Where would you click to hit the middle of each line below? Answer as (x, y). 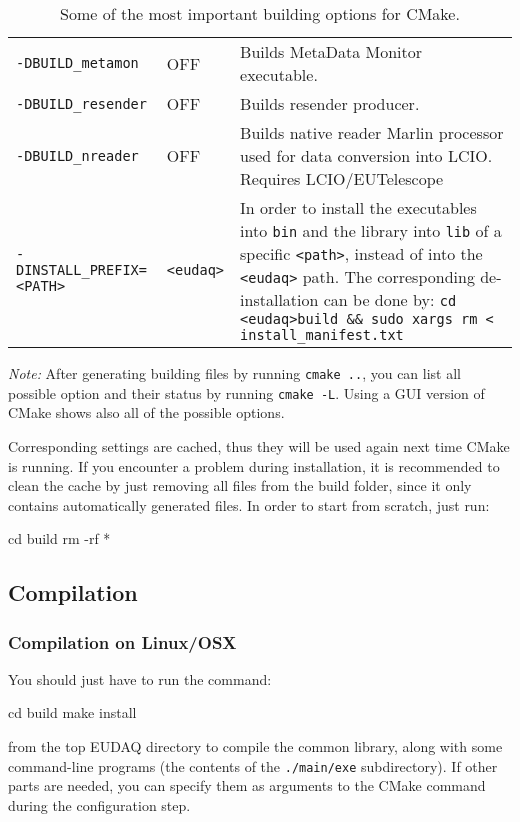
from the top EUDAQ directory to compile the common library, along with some (255, 746)
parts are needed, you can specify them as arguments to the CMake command (247, 785)
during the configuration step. (99, 804)
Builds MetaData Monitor (331, 51)
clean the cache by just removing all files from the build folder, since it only (240, 485)
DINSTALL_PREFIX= (81, 269)
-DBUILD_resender (81, 103)
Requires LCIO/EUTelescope (342, 178)
